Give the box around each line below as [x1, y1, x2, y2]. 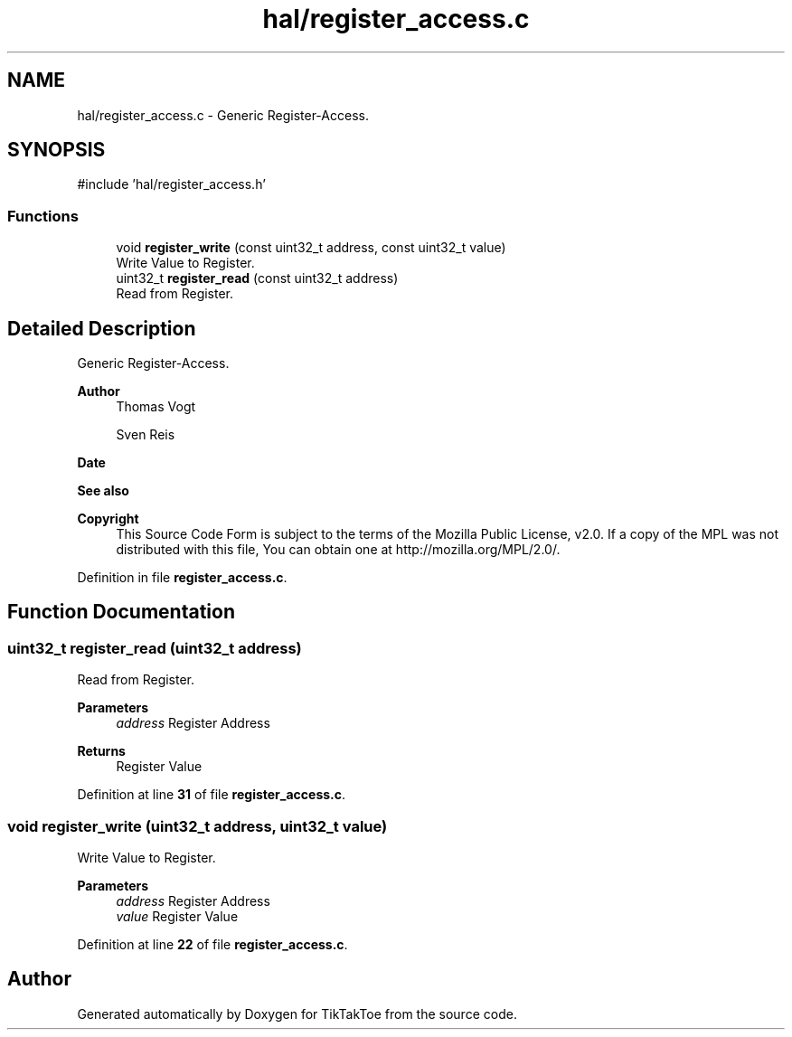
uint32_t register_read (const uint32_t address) [116, 270, 399, 287]
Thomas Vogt [116, 399, 196, 415]
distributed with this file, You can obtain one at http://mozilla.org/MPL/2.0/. [116, 542, 561, 558]
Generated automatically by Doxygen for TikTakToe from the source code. [77, 1005, 517, 1022]
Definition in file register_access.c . [77, 570, 288, 586]
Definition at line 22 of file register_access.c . [77, 937, 348, 952]
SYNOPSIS [7, 138, 106, 162]
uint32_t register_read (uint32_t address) [7, 638, 302, 657]
